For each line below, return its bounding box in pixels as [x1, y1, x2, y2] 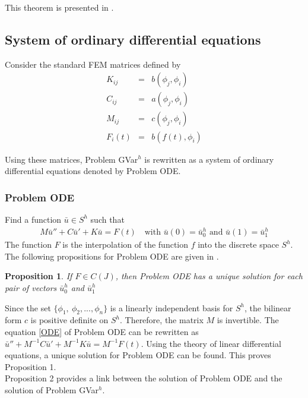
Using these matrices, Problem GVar [5, 153, 138, 165]
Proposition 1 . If [5, 270, 72, 282]
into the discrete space [198, 238, 279, 251]
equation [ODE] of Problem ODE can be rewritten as [5, 326, 199, 338]
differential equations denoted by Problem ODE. [5, 165, 181, 177]
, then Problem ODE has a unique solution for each [115, 270, 303, 282]
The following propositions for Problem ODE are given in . [5, 249, 219, 262]
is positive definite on [30, 314, 109, 326]
